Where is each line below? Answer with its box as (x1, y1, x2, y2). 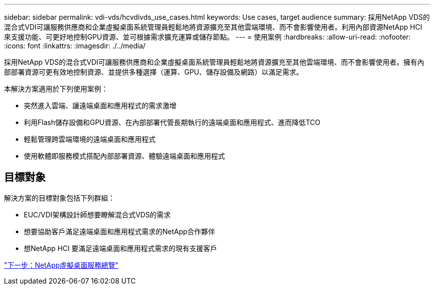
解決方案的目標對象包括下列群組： (4, 193, 115, 202)
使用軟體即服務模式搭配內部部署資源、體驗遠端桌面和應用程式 (24, 152, 225, 160)
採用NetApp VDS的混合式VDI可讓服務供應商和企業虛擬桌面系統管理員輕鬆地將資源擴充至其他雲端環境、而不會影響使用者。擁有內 (4, 58, 425, 66)
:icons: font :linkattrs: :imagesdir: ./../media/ (4, 41, 146, 50)
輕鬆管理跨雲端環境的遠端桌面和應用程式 (24, 135, 156, 143)
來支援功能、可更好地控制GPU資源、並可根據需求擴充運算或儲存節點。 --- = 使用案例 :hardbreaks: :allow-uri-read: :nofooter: (4, 33, 411, 41)
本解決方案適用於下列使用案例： (4, 84, 108, 93)
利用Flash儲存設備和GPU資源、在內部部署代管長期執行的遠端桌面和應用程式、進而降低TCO (24, 118, 321, 126)
